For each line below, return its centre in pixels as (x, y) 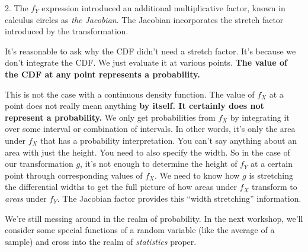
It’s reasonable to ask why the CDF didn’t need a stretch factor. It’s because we (150, 51)
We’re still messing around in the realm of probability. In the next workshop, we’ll (154, 218)
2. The (17, 8)
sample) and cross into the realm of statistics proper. (101, 241)
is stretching (271, 175)
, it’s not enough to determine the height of (159, 164)
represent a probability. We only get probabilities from (110, 117)
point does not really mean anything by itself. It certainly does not (134, 106)
